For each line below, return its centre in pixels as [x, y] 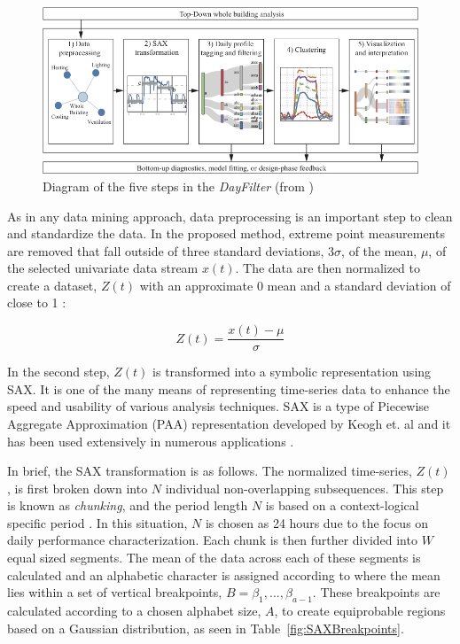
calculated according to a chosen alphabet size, [134, 611]
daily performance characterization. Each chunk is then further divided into [212, 540]
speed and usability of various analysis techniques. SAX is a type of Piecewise [218, 406]
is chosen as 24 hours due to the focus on [317, 522]
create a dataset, [52, 285]
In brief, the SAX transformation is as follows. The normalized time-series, [210, 471]
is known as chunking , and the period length [128, 505]
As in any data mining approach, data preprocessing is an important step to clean [230, 216]
